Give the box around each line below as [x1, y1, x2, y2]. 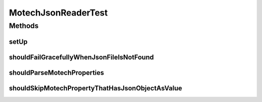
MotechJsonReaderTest [9, 7, 108, 18]
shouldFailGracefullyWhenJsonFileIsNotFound [9, 53, 154, 61]
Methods [9, 21, 39, 30]
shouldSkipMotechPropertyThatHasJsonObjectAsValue [9, 84, 182, 92]
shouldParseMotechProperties [9, 68, 104, 77]
